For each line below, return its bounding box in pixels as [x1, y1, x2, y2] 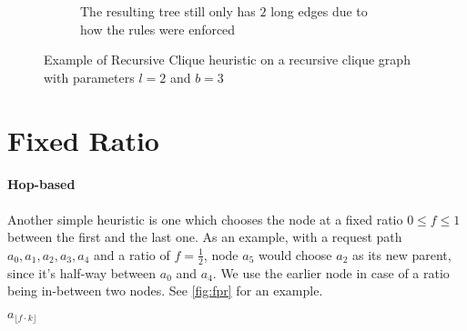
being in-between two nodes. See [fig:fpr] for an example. [7, 281, 323, 300]
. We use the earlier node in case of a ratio [212, 263, 450, 282]
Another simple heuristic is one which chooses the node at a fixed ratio [7, 209, 403, 228]
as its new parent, [352, 245, 452, 264]
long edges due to [270, 2, 368, 20]
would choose [259, 245, 332, 264]
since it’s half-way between [7, 263, 157, 282]
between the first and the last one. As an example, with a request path [7, 227, 402, 246]
